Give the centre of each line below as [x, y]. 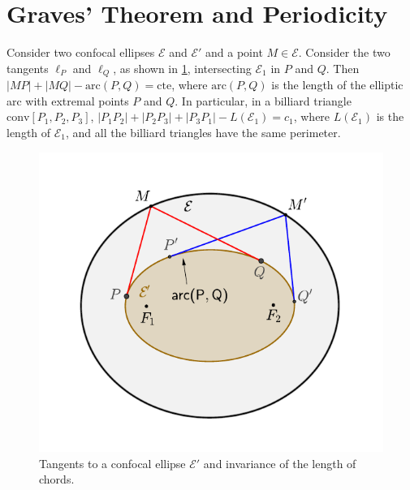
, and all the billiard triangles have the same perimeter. [203, 132]
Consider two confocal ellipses [81, 52]
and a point [234, 52]
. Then [343, 68]
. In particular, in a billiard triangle [263, 100]
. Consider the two [344, 52]
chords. [57, 479]
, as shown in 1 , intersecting [182, 68]
